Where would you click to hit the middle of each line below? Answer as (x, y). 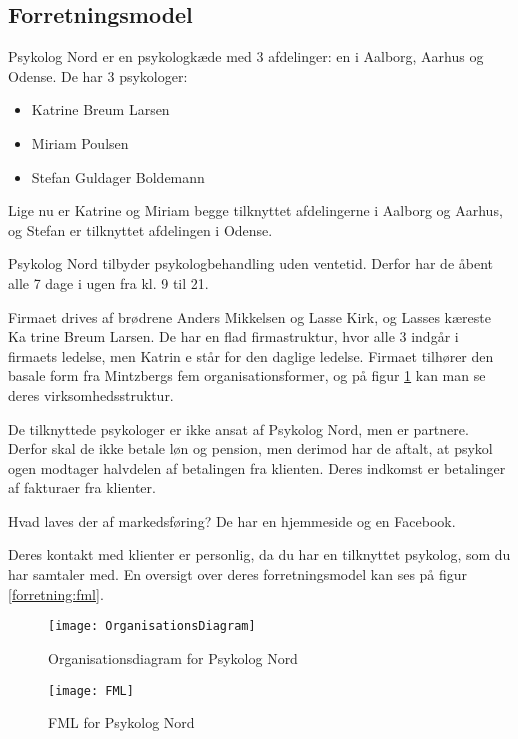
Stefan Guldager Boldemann (118, 176)
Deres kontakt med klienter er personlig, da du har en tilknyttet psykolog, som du (259, 554)
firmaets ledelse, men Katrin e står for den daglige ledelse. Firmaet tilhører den (251, 355)
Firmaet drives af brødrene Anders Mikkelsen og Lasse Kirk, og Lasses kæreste (249, 316)
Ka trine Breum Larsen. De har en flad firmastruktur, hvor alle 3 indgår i (233, 336)
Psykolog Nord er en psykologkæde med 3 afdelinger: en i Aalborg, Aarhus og (246, 56)
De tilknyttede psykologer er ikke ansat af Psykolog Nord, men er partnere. (238, 428)
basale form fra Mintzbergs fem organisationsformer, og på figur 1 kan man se (247, 375)
